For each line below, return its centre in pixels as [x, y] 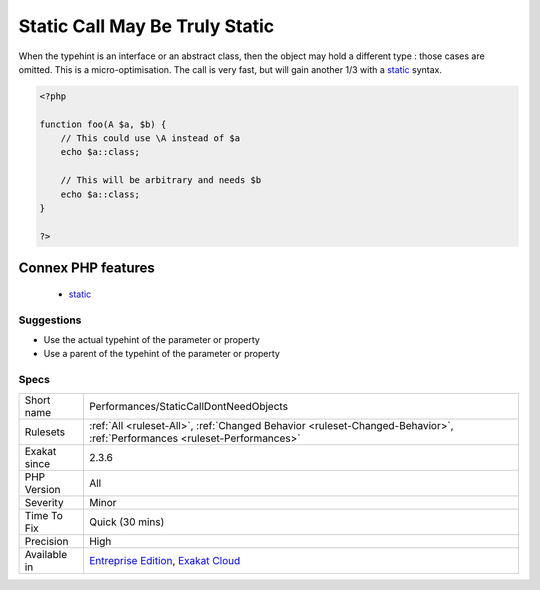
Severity [44, 502]
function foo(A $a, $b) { [103, 124]
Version [42, 489]
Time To [44, 515]
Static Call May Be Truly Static [146, 26]
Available [46, 554]
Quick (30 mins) [126, 522]
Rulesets [44, 432]
